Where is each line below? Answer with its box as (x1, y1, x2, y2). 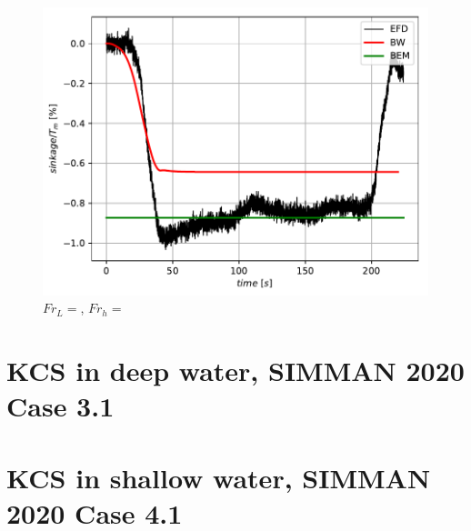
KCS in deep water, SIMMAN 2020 (6, 352, 465, 389)
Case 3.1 (6, 387, 115, 425)
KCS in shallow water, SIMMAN (6, 458, 431, 496)
